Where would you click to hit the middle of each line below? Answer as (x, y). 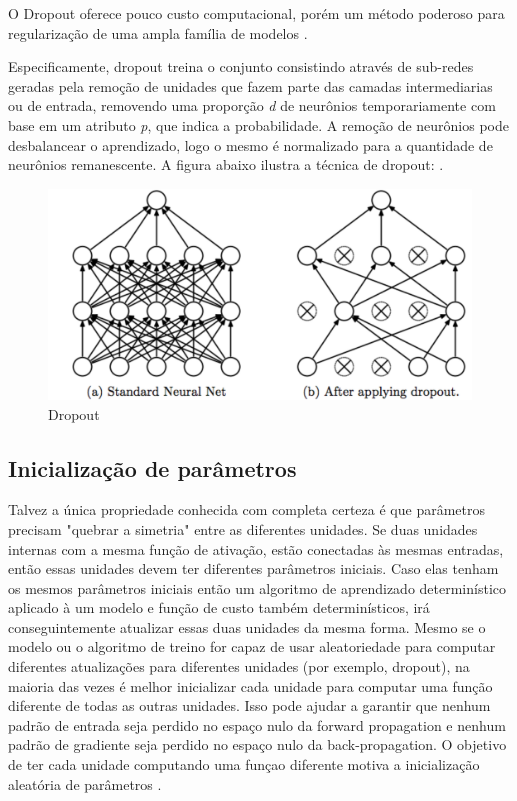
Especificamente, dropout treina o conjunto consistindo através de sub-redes (241, 66)
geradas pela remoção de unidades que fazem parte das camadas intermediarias (250, 85)
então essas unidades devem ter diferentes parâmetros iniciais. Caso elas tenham (253, 568)
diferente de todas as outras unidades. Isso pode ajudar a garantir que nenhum (249, 705)
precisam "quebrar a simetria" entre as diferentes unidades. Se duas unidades (243, 528)
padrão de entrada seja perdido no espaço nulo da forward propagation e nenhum (257, 724)
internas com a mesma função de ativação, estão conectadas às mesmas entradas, (256, 548)
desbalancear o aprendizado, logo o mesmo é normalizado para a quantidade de (250, 144)
